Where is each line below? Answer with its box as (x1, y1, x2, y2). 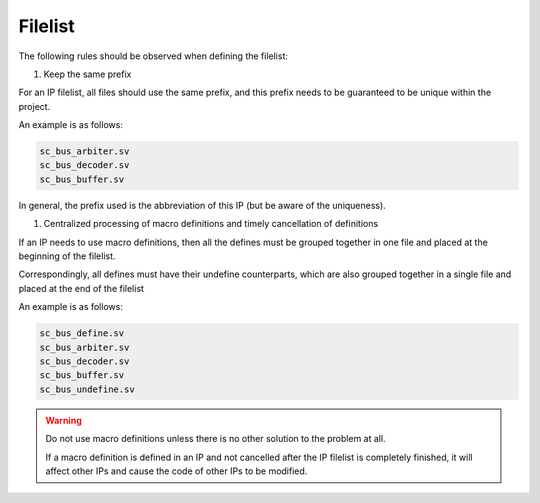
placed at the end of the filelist (18, 282, 145, 294)
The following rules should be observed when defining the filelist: (18, 50, 289, 62)
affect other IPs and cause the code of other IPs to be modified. (45, 465, 308, 477)
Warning (45, 414, 82, 426)
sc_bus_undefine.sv (39, 383, 135, 395)
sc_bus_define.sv (39, 328, 125, 339)
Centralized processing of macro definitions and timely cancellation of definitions (43, 218, 379, 230)
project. (18, 100, 51, 112)
